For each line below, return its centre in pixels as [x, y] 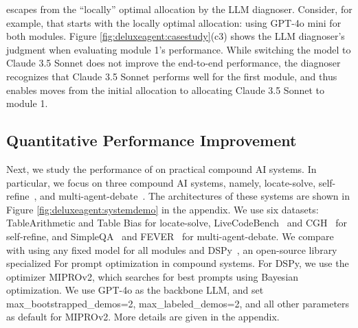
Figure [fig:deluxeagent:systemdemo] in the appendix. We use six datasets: [163, 209]
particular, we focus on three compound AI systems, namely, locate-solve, [161, 182]
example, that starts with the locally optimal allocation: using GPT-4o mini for [174, 22]
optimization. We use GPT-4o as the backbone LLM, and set [135, 290]
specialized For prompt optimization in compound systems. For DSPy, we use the [178, 263]
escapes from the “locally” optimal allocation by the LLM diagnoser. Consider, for [179, 9]
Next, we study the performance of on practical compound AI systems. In [161, 168]
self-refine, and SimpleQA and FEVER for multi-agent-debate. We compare [170, 236]
